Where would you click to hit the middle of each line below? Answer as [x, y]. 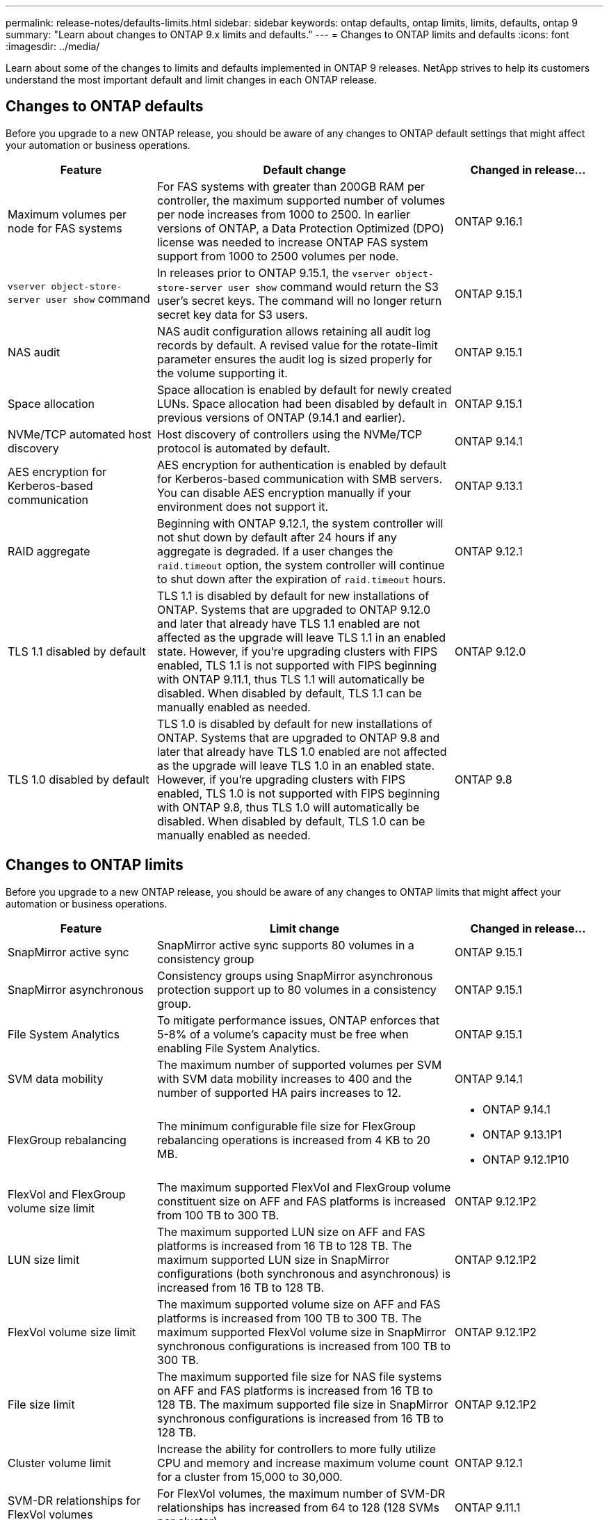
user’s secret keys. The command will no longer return [300, 300]
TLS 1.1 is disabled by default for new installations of [293, 595]
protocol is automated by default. [244, 448]
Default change [304, 169]
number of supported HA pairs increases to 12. [279, 1092]
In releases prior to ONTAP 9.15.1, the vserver [274, 272]
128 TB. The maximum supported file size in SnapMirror [303, 1404]
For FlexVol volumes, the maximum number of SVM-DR [301, 1493]
